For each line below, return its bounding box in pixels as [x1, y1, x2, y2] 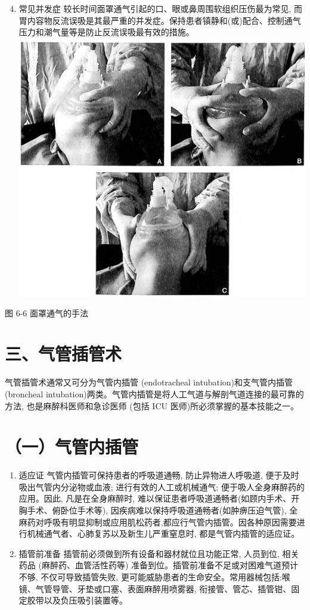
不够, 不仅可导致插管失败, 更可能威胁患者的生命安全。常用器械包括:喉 [18, 571, 290, 583]
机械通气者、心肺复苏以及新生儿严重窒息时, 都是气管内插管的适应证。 [27, 527, 300, 540]
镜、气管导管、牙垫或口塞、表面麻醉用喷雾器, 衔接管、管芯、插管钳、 [18, 582, 292, 595]
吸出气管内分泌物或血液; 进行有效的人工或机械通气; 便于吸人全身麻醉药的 [18, 480, 305, 493]
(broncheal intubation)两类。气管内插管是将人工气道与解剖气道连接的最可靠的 [5, 387, 304, 400]
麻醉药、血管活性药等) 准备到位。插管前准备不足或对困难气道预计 [41, 559, 299, 571]
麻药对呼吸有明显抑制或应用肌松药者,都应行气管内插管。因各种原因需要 [18, 515, 297, 528]
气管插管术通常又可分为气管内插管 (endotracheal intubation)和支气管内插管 [5, 376, 293, 388]
